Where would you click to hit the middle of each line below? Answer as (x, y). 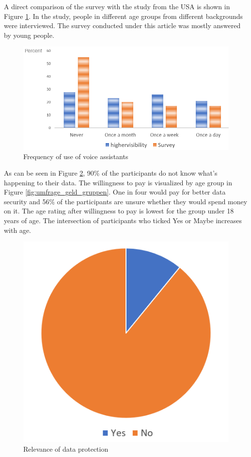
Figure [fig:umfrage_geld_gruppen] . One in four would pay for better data (115, 192)
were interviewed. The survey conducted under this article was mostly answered (122, 25)
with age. (17, 230)
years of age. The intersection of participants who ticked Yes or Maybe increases (123, 220)
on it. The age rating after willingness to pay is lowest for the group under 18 (119, 211)
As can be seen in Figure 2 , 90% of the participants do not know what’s (111, 173)
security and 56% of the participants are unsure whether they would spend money (126, 201)
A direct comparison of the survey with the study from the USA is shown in (117, 6)
